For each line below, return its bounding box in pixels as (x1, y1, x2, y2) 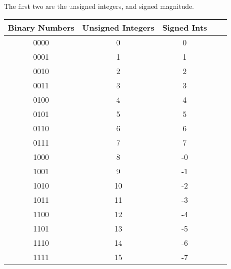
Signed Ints (162, 21, 207, 33)
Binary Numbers (8, 21, 75, 33)
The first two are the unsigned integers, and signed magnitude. (4, 1, 194, 11)
